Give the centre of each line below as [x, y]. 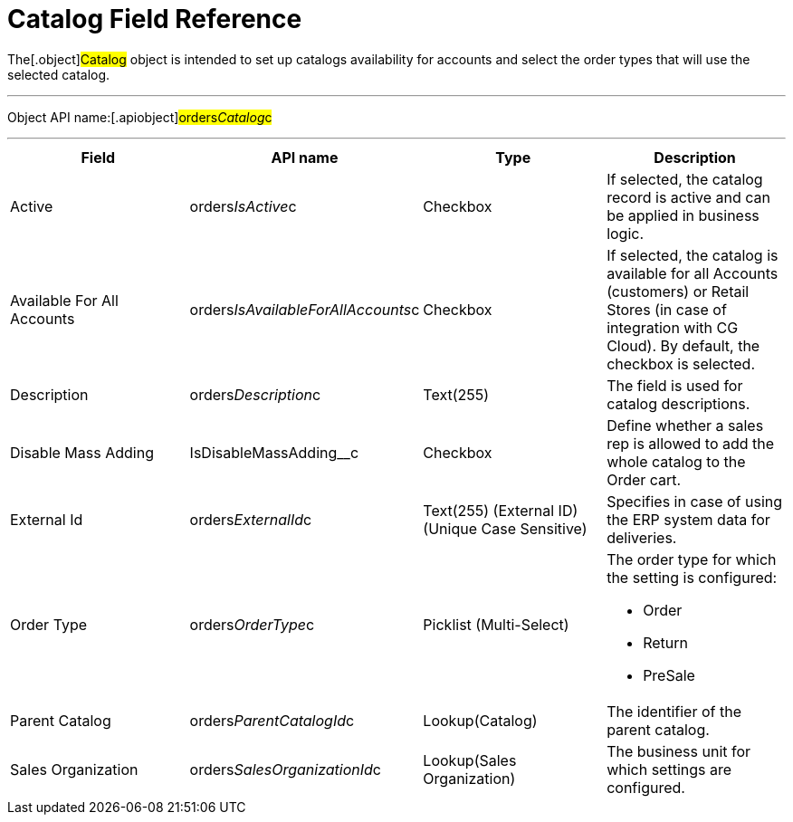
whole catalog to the [676, 461]
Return [665, 642]
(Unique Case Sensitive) [505, 528]
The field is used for [675, 385]
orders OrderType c [252, 624]
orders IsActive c [243, 206]
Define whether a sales [685, 425]
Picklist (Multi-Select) [496, 624]
